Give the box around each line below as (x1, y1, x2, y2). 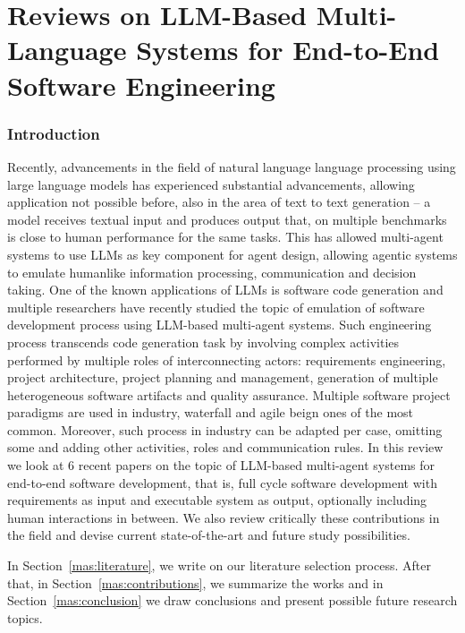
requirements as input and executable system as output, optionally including (7, 491, 427, 509)
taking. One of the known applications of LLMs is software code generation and (7, 280, 444, 299)
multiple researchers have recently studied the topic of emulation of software (7, 297, 425, 316)
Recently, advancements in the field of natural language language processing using (7, 157, 456, 175)
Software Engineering (7, 66, 275, 103)
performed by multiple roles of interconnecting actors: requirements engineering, (7, 350, 446, 369)
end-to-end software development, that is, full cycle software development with (7, 473, 437, 492)
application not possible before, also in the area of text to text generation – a (7, 192, 431, 211)
